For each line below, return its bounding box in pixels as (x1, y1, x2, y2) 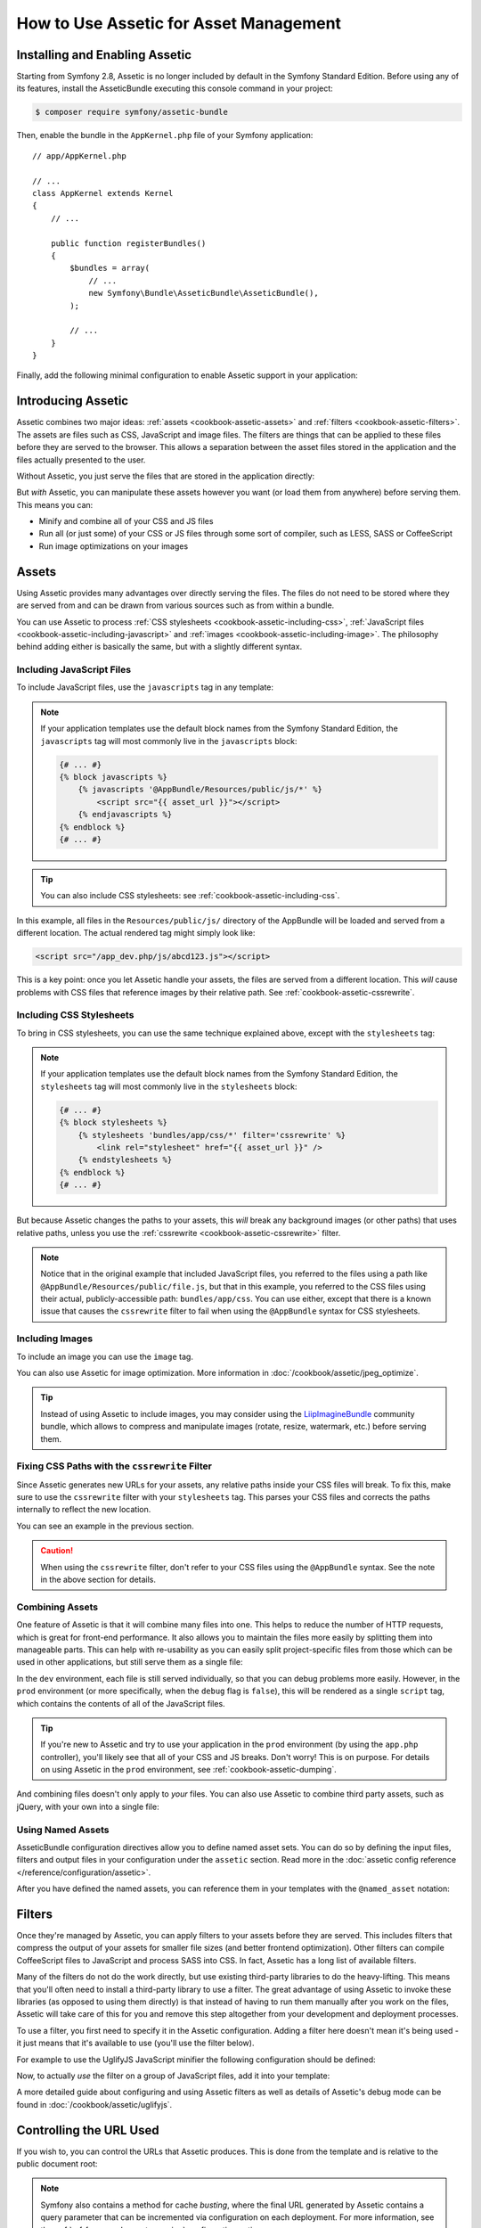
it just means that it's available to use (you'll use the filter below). (16, 2037, 255, 2049)
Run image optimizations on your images (38, 540, 189, 552)
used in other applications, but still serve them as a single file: (16, 1657, 244, 1667)
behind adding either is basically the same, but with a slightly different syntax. (16, 642, 303, 652)
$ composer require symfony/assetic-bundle (35, 107, 229, 118)
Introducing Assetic (16, 393, 129, 409)
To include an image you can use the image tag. (16, 1351, 193, 1362)
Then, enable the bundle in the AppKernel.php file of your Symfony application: (16, 130, 314, 141)
